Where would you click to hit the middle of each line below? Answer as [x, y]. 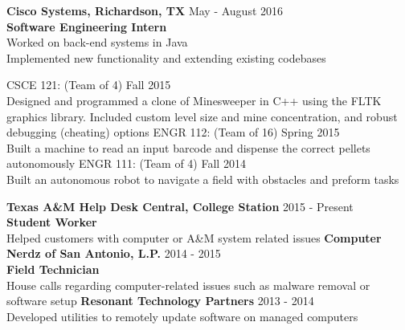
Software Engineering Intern [87, 26]
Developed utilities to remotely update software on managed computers [182, 316]
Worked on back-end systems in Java [97, 42]
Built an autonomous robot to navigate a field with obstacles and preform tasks [203, 179]
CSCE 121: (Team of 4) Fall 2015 [89, 85]
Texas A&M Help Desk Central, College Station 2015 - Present [180, 206]
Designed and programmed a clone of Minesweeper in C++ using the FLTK [194, 100]
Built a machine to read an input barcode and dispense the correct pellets [188, 147]
